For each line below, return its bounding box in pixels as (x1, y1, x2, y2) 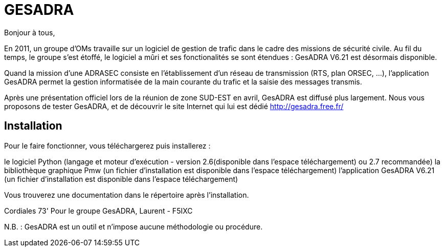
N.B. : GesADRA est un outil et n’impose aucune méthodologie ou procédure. (4, 222, 263, 231)
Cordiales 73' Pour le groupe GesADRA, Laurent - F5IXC (4, 206, 193, 215)
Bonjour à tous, (4, 28, 55, 37)
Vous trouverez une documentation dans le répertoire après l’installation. (4, 190, 249, 199)
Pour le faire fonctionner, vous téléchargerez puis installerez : (4, 141, 211, 150)
